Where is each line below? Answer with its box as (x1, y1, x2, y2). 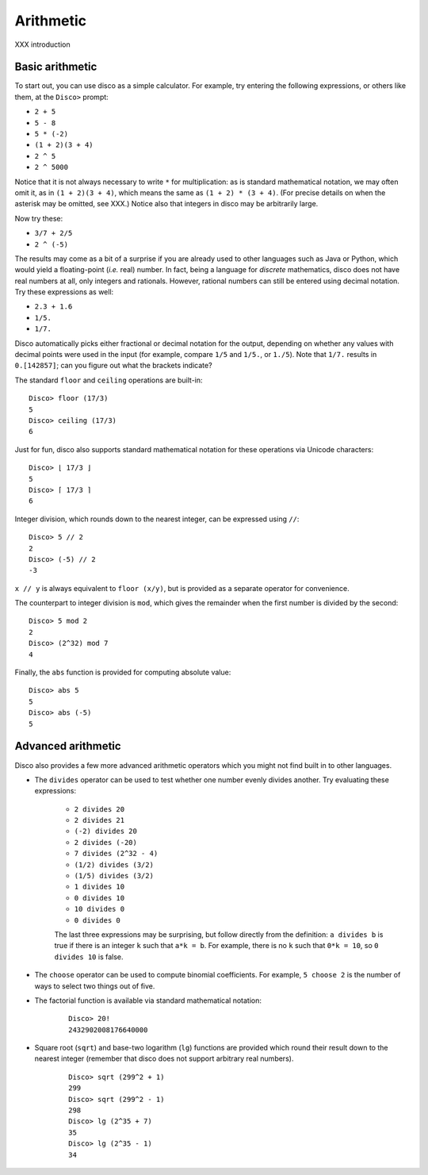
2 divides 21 (74, 816, 125, 825)
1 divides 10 (74, 882, 125, 892)
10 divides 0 (74, 904, 125, 914)
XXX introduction (14, 40, 71, 49)
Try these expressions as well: (14, 287, 114, 297)
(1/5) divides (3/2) (74, 871, 155, 881)
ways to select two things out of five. (34, 981, 155, 991)
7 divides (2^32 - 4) (74, 849, 159, 858)
